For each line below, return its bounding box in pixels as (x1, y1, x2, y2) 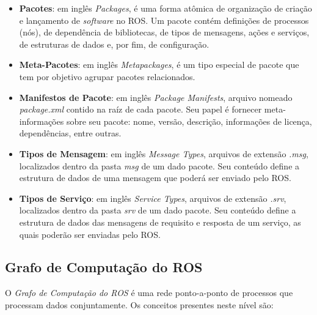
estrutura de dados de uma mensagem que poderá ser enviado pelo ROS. (19, 171, 291, 184)
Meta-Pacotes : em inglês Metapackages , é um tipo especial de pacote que (19, 58, 299, 71)
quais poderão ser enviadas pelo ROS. (19, 228, 161, 240)
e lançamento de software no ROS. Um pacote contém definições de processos (19, 13, 309, 26)
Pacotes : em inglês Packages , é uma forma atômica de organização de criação (19, 2, 312, 14)
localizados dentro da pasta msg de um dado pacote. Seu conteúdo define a (19, 159, 300, 172)
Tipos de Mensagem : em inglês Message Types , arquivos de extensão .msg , (19, 147, 308, 160)
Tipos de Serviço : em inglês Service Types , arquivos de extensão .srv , (19, 191, 286, 204)
